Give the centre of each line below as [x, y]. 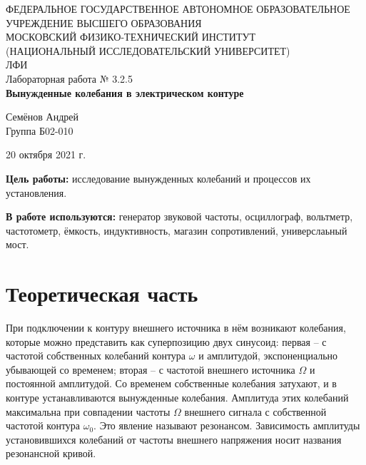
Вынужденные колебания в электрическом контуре [125, 92]
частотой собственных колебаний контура [96, 356]
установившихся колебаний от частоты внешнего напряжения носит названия [174, 439]
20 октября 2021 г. [46, 154]
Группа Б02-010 [40, 130]
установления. [36, 192]
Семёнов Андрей [42, 117]
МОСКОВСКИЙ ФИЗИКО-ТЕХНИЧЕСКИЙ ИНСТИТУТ [131, 37]
